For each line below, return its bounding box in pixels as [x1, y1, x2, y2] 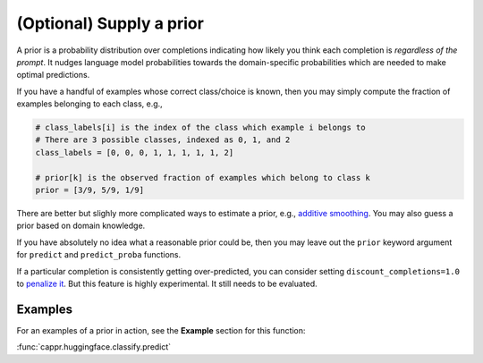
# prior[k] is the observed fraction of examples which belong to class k [35, 173, 371, 182]
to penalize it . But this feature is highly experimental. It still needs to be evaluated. [16, 278, 318, 289]
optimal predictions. [16, 70, 90, 80]
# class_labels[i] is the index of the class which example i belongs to [35, 122, 366, 133]
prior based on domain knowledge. [16, 220, 146, 232]
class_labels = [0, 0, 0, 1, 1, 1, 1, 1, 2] [35, 148, 234, 157]
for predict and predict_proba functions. [16, 249, 182, 260]
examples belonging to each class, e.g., [16, 98, 163, 109]
